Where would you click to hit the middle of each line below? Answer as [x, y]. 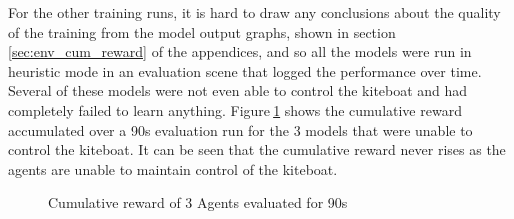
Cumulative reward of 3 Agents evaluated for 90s [198, 202]
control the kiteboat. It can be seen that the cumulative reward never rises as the [257, 149]
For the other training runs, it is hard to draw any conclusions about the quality [254, 12]
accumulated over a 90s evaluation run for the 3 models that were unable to [240, 129]
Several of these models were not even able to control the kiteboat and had [238, 90]
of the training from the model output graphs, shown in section [202, 31]
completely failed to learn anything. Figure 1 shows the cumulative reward [235, 109]
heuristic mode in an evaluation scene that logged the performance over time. [245, 70]
